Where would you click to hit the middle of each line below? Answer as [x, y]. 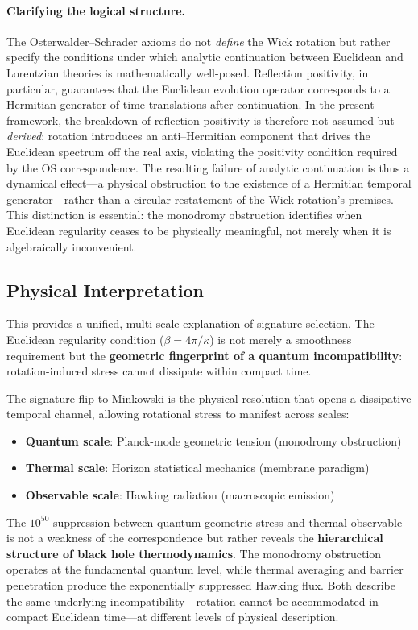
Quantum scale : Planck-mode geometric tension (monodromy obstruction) [213, 440]
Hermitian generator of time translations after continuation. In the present [190, 104]
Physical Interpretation [105, 290]
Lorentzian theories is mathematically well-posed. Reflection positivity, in [188, 72]
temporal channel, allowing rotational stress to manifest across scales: [178, 414]
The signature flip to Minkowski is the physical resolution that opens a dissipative [209, 398]
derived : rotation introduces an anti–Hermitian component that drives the [188, 136]
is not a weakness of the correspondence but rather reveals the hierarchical [195, 538]
